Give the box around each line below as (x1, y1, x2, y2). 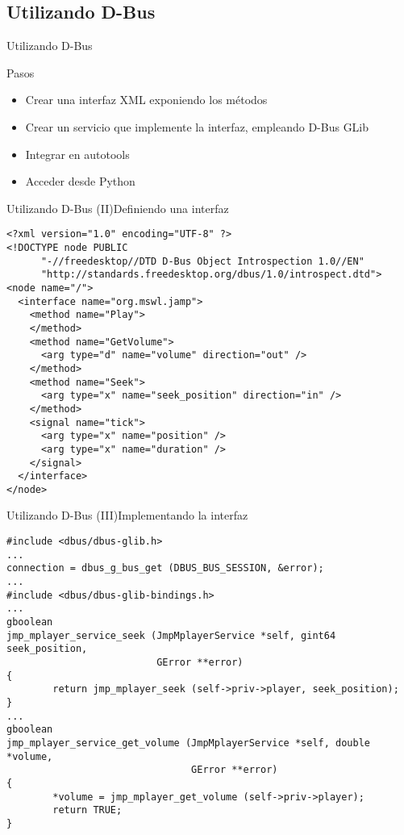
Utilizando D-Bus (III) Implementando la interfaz (6, 507, 248, 524)
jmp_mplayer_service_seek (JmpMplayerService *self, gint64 (6, 629, 336, 641)
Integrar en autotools (25, 145, 130, 162)
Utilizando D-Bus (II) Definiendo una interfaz (6, 199, 229, 216)
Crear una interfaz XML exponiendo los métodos (25, 91, 268, 108)
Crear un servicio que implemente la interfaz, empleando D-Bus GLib (25, 118, 369, 135)
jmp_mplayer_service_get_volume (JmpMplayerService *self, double (6, 737, 371, 749)
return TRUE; (52, 804, 123, 816)
